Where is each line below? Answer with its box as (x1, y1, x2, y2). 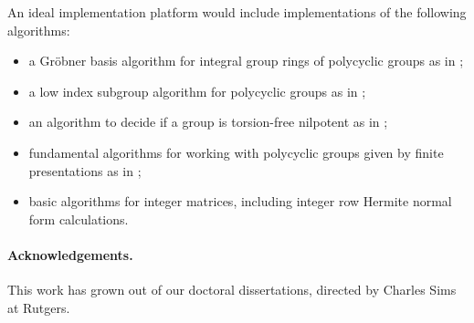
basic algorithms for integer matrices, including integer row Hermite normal (28, 192, 452, 211)
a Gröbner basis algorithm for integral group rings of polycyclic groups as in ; (28, 51, 464, 70)
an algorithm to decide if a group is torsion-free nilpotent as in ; (28, 112, 388, 131)
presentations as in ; (28, 161, 142, 180)
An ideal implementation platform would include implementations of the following (7, 3, 467, 21)
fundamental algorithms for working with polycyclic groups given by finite (28, 142, 444, 161)
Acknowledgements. (7, 245, 133, 264)
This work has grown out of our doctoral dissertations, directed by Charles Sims (7, 280, 457, 299)
